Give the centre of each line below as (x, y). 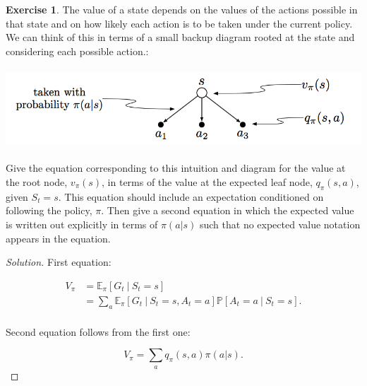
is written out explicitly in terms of (82, 224)
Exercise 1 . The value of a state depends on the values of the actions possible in (182, 9)
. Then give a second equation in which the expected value (228, 210)
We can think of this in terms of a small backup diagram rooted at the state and (180, 37)
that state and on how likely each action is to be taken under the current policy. (179, 23)
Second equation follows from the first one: (98, 331)
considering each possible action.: (77, 51)
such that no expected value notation (280, 224)
